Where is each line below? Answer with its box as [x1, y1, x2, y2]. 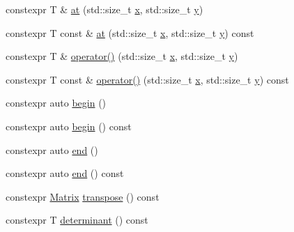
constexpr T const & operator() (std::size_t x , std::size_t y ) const [6, 72, 289, 86]
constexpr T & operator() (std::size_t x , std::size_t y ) [6, 49, 238, 63]
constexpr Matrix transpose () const [6, 189, 160, 203]
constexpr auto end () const [6, 166, 124, 180]
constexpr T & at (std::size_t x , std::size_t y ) [6, 2, 203, 16]
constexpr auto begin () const [6, 118, 132, 133]
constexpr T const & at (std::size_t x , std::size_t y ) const [6, 25, 254, 40]
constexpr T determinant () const [6, 212, 148, 227]
